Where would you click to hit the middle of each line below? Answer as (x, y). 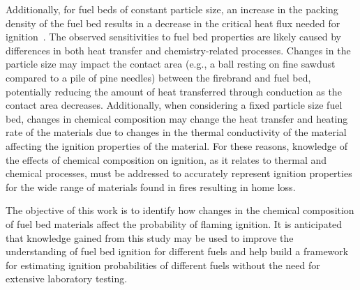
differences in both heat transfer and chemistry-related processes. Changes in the (178, 50)
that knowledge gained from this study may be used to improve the (150, 237)
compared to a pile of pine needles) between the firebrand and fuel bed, (158, 77)
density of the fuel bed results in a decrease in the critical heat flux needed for (173, 23)
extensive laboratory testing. (67, 278)
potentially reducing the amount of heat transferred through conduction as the (174, 91)
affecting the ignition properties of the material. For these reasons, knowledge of (177, 145)
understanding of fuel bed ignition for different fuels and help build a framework (177, 251)
